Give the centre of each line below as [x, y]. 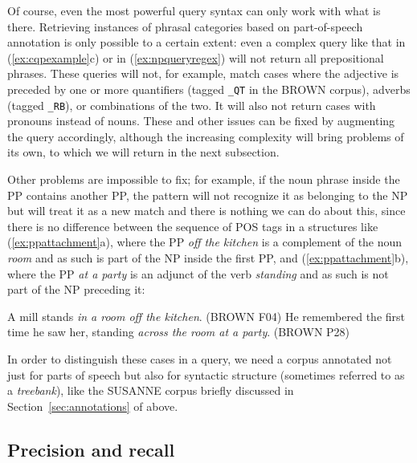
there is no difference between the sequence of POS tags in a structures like [193, 226]
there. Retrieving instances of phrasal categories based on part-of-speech [185, 26]
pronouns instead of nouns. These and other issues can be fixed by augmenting [201, 121]
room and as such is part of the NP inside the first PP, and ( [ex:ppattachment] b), [208, 258]
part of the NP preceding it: [76, 289]
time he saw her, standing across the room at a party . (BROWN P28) [179, 332]
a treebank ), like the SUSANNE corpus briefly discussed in [151, 390]
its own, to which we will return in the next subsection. [143, 152]
